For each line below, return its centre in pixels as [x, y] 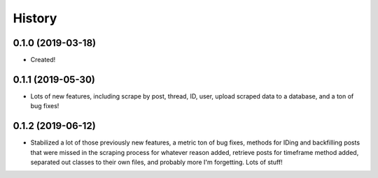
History [35, 18]
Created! [43, 60]
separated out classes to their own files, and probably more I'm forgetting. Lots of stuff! [156, 162]
